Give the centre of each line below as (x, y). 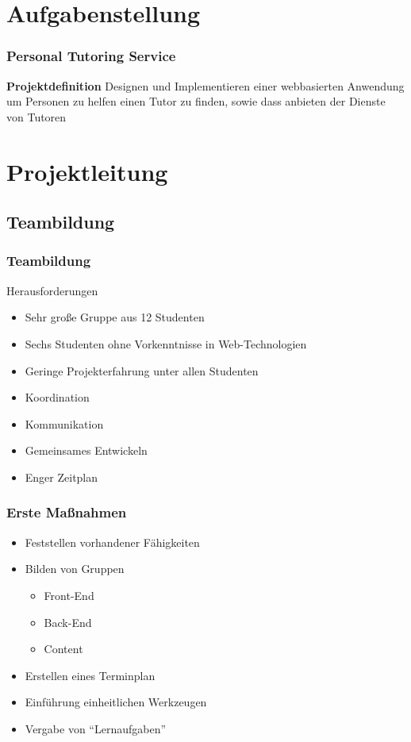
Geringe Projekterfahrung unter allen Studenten (142, 370)
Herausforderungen (52, 290)
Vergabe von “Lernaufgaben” (96, 728)
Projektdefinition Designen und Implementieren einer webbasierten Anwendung (205, 85)
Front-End (69, 595)
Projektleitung (87, 171)
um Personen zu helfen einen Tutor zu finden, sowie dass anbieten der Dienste (196, 101)
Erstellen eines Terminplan (90, 675)
